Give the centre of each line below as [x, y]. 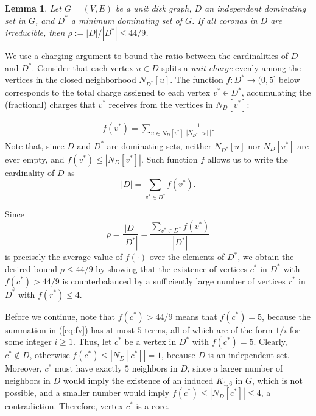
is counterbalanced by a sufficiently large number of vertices [174, 280]
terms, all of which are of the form [209, 329]
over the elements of [187, 257]
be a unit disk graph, [153, 8]
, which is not [277, 380]
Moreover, [23, 368]
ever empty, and [35, 159]
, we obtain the [266, 257]
